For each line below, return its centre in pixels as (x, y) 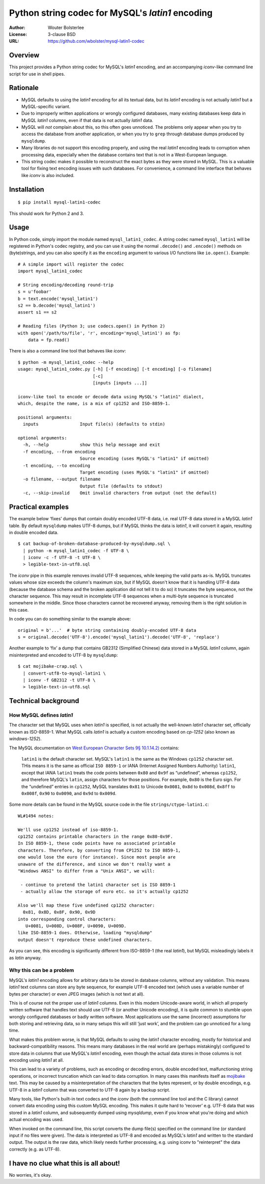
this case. (19, 610)
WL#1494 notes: (36, 816)
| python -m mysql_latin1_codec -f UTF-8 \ (76, 550)
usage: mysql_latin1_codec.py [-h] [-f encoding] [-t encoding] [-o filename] (115, 369)
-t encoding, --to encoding (57, 465)
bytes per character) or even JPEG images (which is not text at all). (77, 994)
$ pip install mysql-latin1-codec (59, 202)
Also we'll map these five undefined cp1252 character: (86, 905)
